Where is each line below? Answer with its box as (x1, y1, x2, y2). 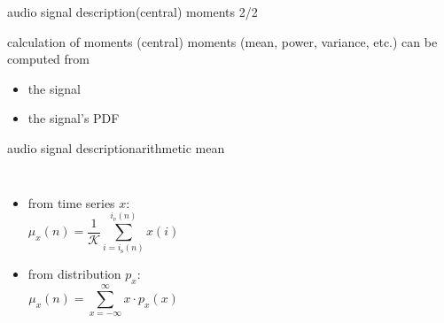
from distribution (27, 265, 121, 283)
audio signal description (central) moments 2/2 (7, 3, 258, 20)
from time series (27, 193, 115, 211)
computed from (7, 50, 90, 68)
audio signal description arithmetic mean (7, 138, 225, 157)
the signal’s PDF (27, 109, 120, 127)
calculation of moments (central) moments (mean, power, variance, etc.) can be (7, 32, 438, 50)
